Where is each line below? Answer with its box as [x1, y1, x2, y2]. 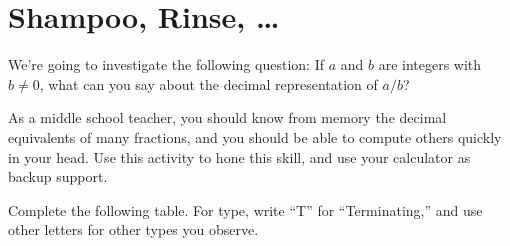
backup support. [8, 166, 108, 187]
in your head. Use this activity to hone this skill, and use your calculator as [8, 146, 471, 167]
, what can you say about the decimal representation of [39, 73, 378, 94]
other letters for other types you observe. [8, 219, 259, 240]
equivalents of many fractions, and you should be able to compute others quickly [8, 126, 502, 147]
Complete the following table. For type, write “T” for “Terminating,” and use [8, 199, 483, 220]
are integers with [378, 54, 482, 75]
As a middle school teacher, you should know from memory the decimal [8, 107, 447, 128]
